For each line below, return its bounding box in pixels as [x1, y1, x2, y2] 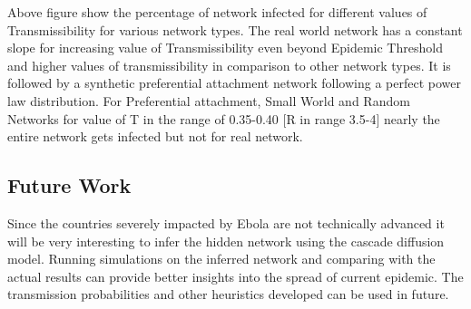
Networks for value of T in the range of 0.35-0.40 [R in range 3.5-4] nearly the [7, 109, 440, 128]
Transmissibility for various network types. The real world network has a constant [7, 20, 463, 39]
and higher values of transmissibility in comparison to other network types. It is [7, 55, 451, 74]
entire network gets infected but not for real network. [7, 127, 303, 146]
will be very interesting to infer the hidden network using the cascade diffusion [7, 231, 445, 250]
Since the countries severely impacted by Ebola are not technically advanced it [7, 213, 445, 232]
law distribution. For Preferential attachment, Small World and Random [7, 91, 410, 110]
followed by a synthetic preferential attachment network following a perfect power [7, 73, 461, 92]
